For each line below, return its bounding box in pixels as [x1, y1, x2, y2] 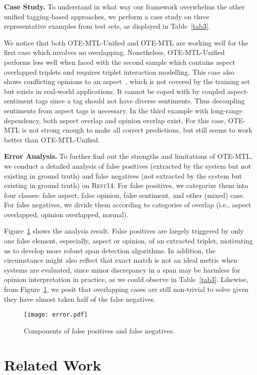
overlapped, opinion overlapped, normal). [4, 209, 129, 219]
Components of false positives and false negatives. [24, 325, 175, 335]
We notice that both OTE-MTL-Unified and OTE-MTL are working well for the [4, 37, 249, 47]
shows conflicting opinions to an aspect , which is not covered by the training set [4, 76, 250, 87]
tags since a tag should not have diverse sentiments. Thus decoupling [35, 95, 245, 106]
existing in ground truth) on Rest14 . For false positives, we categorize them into [4, 180, 248, 190]
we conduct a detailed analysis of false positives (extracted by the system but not [4, 160, 251, 171]
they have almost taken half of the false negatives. [4, 293, 156, 304]
